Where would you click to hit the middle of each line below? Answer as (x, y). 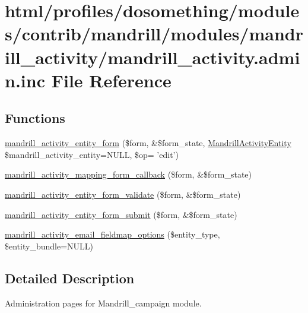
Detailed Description (70, 278)
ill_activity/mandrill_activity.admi (153, 57)
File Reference (111, 80)
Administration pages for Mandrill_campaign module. (103, 303)
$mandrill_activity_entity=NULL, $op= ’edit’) (92, 154)
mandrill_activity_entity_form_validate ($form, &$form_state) (123, 194)
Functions (35, 118)
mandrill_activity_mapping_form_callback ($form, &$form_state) (128, 174)
